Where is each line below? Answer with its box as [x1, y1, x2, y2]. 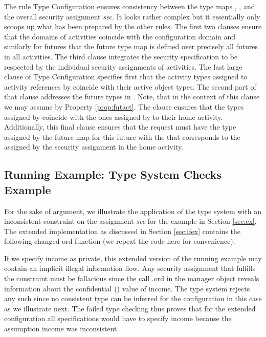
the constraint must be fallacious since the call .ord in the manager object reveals [4, 273, 259, 284]
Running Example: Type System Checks [4, 166, 222, 182]
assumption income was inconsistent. [4, 323, 119, 334]
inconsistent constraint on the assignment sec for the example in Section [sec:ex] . [4, 216, 257, 226]
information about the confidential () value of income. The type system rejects [4, 283, 250, 293]
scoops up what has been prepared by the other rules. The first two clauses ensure [4, 21, 262, 32]
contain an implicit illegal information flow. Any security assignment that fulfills [4, 263, 256, 273]
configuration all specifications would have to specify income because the [4, 313, 232, 324]
